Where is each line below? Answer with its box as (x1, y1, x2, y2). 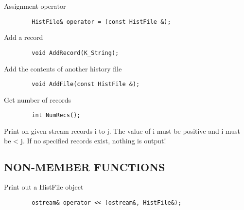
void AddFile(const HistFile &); (32, 81, 140, 88)
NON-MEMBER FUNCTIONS (4, 159, 165, 174)
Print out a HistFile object (4, 182, 84, 192)
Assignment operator (4, 1, 66, 11)
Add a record (4, 32, 43, 42)
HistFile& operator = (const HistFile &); (32, 18, 171, 25)
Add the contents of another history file (4, 63, 122, 73)
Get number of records (4, 94, 71, 105)
